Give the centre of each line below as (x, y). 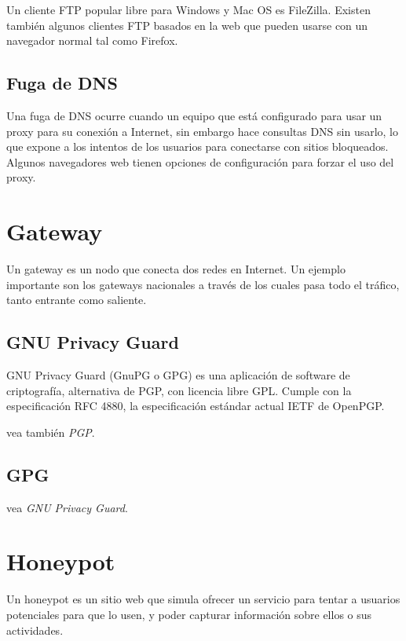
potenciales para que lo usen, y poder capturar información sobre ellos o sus (189, 614)
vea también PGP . (51, 432)
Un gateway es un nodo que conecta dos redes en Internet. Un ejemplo (176, 269)
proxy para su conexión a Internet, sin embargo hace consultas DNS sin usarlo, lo (203, 131)
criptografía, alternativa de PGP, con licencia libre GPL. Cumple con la (179, 390)
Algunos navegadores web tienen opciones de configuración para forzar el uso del (200, 161)
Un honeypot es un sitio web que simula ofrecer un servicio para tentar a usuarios (203, 599)
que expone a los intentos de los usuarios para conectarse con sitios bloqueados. (198, 147)
